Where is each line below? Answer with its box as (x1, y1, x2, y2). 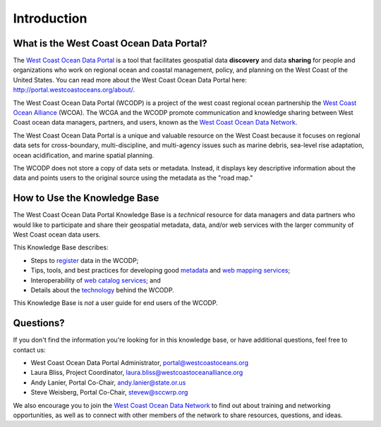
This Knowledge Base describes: (13, 243, 109, 252)
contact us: (13, 345, 46, 354)
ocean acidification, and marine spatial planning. (13, 151, 155, 159)
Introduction (13, 11, 87, 26)
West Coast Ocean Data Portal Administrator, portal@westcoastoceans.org (30, 359, 249, 367)
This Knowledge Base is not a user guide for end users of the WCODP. (13, 299, 218, 307)
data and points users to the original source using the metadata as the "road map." (13, 173, 253, 182)
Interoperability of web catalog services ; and (30, 276, 162, 285)
